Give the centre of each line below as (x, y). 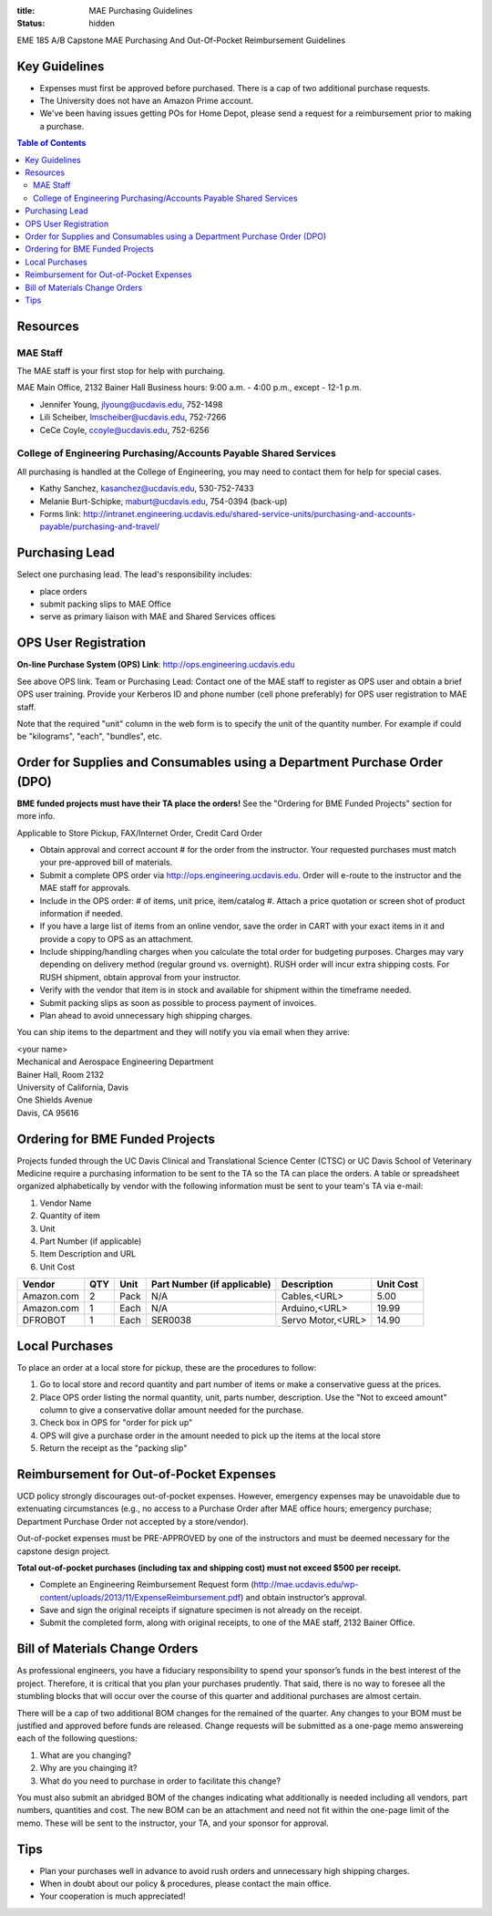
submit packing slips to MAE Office (106, 604)
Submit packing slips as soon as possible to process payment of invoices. (178, 1002)
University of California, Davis (73, 1087)
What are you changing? (86, 1755)
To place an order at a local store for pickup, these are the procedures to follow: (167, 1367)
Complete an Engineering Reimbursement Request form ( (147, 1585)
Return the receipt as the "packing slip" (113, 1448)
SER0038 (171, 1320)
